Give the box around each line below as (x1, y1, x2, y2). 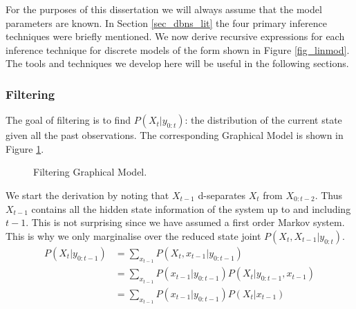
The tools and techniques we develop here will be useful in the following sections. (6, 56, 349, 71)
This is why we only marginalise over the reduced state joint (6, 228, 261, 243)
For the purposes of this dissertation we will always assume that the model (6, 2, 322, 16)
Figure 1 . (6, 141, 44, 156)
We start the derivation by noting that (6, 187, 169, 202)
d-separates (198, 187, 246, 202)
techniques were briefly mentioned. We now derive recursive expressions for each (6, 29, 345, 44)
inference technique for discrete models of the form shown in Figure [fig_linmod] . (6, 42, 350, 57)
